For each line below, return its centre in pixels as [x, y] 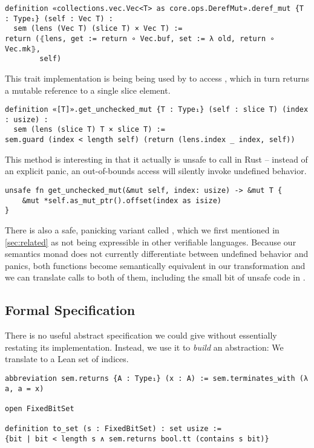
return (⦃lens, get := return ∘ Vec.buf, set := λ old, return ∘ [140, 38]
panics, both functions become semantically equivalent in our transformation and [155, 265]
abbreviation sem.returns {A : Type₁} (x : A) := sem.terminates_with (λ [157, 378]
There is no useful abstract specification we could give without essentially [141, 335]
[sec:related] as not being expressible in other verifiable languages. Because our [151, 242]
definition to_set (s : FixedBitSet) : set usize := [113, 429]
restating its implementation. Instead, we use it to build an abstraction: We [144, 347]
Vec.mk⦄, [23, 49]
